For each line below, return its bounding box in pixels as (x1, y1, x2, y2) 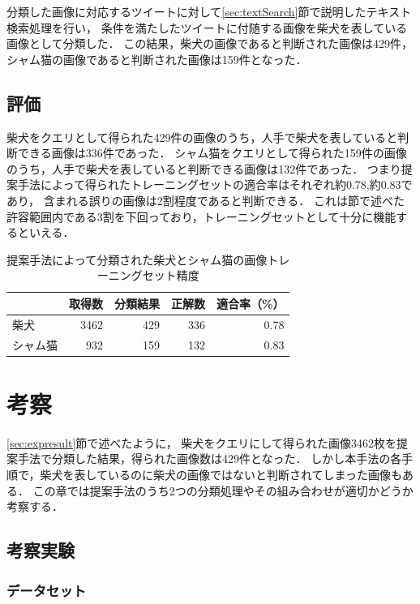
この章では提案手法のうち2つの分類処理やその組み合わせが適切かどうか (32, 482, 414, 499)
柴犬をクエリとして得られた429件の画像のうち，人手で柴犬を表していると (6, 128, 398, 145)
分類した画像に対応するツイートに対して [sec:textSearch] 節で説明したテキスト (6, 3, 412, 19)
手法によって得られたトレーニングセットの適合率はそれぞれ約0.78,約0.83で (17, 176, 413, 193)
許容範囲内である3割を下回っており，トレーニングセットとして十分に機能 (6, 208, 396, 225)
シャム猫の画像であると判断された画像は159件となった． (6, 50, 307, 67)
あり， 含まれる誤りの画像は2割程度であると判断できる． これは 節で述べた (6, 191, 405, 208)
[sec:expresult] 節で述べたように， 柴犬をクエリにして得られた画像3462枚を (6, 434, 396, 451)
